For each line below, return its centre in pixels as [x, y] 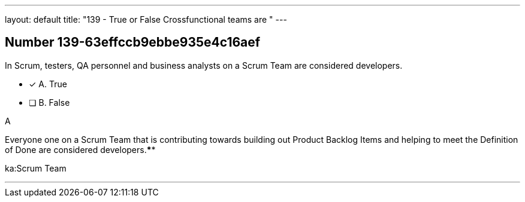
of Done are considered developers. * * [80, 149]
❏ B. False [49, 102]
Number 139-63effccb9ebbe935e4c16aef [133, 42]
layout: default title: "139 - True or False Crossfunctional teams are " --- [146, 19]
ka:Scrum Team [36, 168]
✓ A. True [48, 84]
